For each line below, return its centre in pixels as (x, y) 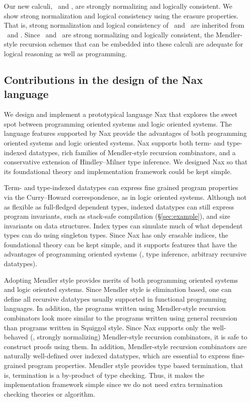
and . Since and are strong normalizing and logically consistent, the (110, 34)
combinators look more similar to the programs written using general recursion (121, 318)
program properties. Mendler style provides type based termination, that (135, 365)
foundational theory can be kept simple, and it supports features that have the (120, 244)
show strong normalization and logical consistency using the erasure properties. (121, 15)
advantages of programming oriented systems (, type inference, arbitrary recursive (125, 254)
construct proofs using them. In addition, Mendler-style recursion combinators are (125, 346)
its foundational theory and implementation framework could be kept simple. (118, 171)
